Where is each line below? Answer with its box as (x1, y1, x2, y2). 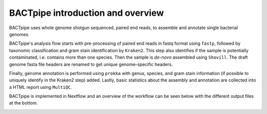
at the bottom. (9, 100, 38, 106)
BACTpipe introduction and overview (9, 7, 164, 18)
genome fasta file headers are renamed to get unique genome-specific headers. (9, 61, 173, 67)
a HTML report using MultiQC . (9, 84, 72, 90)
